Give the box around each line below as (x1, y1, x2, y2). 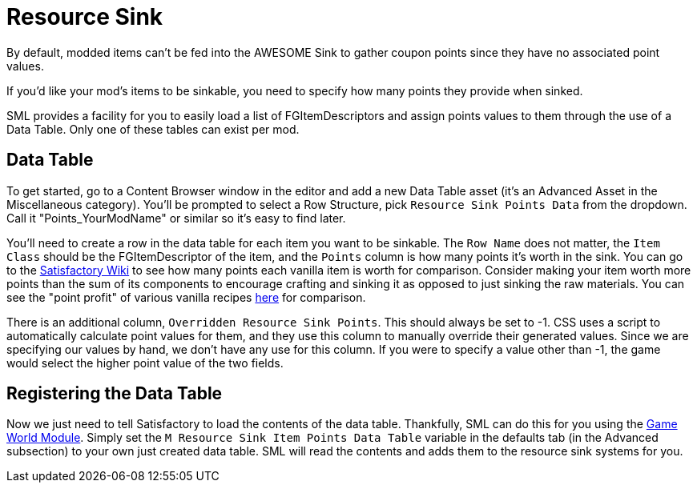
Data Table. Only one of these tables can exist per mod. (6, 122, 300, 136)
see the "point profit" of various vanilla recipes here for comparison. (6, 290, 366, 304)
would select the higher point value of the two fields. (6, 355, 284, 370)
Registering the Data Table (6, 383, 223, 404)
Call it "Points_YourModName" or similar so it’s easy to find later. (6, 210, 346, 225)
